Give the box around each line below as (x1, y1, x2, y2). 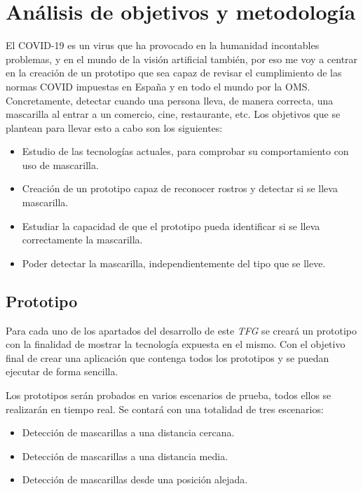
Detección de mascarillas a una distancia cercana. (22, 425, 235, 440)
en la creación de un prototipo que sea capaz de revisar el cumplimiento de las (6, 65, 342, 80)
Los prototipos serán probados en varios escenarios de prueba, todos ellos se (6, 388, 331, 403)
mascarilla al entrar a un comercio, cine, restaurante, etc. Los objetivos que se (6, 107, 341, 121)
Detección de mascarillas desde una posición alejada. (22, 472, 248, 487)
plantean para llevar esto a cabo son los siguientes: (6, 120, 223, 135)
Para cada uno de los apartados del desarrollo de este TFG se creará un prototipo (6, 323, 357, 337)
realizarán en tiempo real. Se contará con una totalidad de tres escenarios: (6, 401, 324, 416)
